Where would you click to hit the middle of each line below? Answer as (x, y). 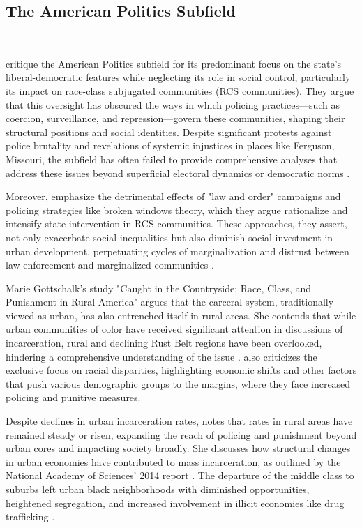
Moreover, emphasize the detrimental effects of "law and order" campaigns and (173, 196)
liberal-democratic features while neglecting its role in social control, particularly (178, 77)
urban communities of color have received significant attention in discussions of (174, 329)
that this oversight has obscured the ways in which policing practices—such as (173, 104)
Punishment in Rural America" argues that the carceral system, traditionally (170, 302)
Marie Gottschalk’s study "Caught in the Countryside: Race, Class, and (159, 288)
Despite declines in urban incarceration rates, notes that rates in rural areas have (179, 421)
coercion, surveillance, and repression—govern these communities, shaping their (175, 118)
